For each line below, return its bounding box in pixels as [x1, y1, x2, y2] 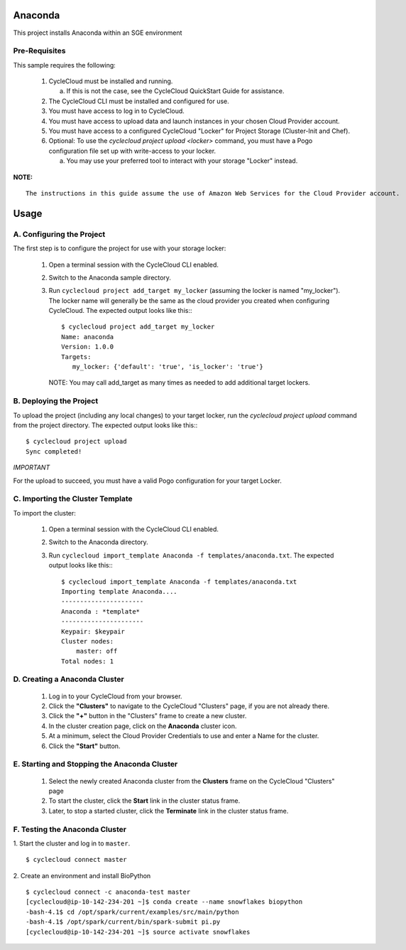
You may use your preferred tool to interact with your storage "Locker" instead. [66, 156, 298, 165]
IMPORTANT [13, 463, 50, 472]
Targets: [61, 353, 92, 361]
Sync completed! [26, 447, 82, 455]
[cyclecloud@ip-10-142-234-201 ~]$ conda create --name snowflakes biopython [26, 898, 303, 906]
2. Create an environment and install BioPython [13, 871, 151, 880]
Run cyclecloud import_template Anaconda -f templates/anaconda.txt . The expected [48, 551, 334, 560]
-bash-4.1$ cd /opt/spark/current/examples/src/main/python [26, 907, 239, 916]
